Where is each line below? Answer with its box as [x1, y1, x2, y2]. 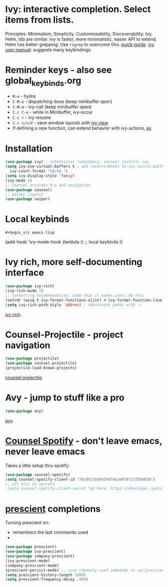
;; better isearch [5, 192, 43, 197]
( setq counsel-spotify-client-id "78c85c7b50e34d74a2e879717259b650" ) [5, 477, 155, 482]
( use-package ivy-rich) [5, 284, 55, 289]
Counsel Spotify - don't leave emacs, [5, 435, 162, 447]
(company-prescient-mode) [5, 563, 59, 568]
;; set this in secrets [5, 481, 55, 487]
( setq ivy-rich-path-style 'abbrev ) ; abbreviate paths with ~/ [5, 302, 142, 307]
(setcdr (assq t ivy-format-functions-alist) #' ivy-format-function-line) [5, 297, 164, 303]
